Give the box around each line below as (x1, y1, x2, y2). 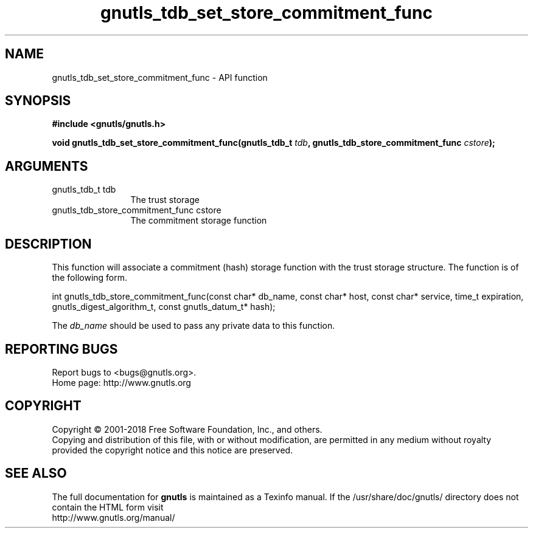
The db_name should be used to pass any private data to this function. (52, 320, 335, 331)
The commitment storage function (130, 215, 267, 226)
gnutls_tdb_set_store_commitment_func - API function (52, 72, 268, 83)
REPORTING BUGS (5, 341, 118, 357)
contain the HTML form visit (52, 501, 164, 512)
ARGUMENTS (5, 158, 88, 174)
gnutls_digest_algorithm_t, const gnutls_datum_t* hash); (52, 301, 276, 312)
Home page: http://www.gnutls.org (52, 377, 191, 388)
